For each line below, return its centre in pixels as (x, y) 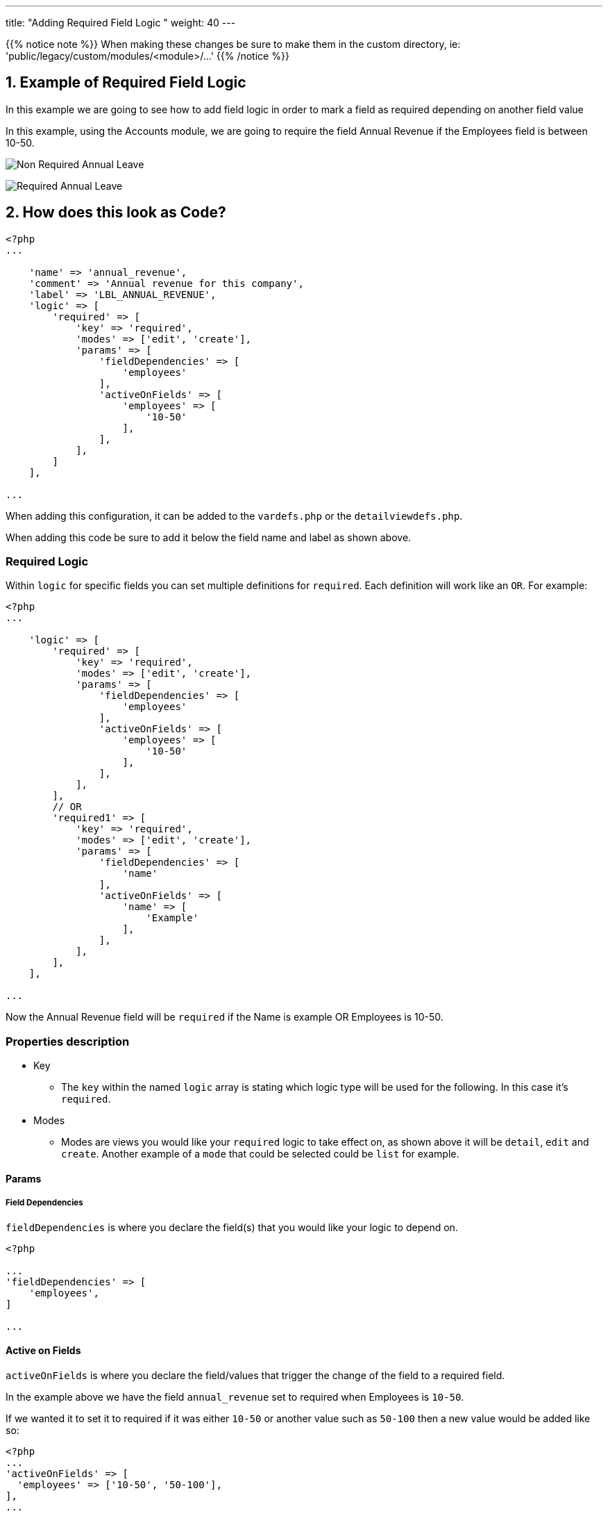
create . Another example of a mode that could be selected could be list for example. (260, 1154)
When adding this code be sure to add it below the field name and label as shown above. (209, 537)
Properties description (68, 1041)
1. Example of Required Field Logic (126, 83)
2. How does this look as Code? (116, 213)
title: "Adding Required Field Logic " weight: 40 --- (121, 23)
